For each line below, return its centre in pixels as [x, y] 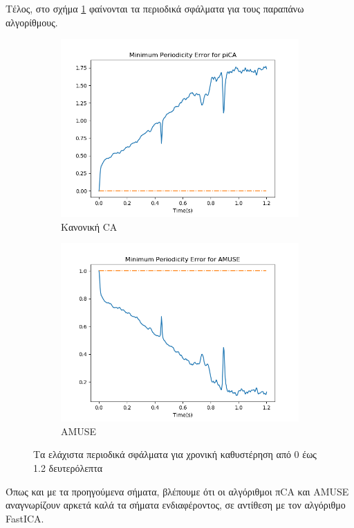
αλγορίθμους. [32, 22]
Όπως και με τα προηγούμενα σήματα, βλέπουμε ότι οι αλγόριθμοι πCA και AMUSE [177, 491]
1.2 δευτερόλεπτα [68, 468]
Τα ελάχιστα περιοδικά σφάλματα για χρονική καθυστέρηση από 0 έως [175, 454]
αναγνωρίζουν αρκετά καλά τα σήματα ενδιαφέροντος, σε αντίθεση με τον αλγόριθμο [176, 505]
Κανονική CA [89, 226]
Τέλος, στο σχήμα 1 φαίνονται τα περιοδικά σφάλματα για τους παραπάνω [155, 8]
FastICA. [25, 518]
